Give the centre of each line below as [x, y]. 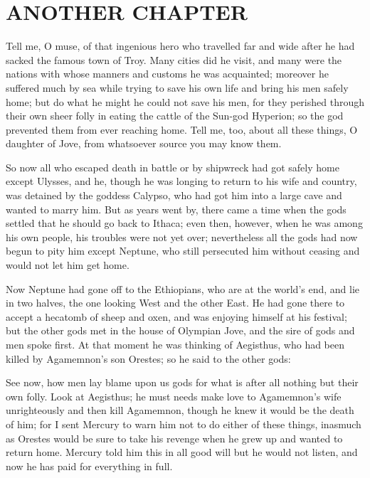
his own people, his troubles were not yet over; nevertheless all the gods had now [182, 237]
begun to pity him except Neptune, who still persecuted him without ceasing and [183, 251]
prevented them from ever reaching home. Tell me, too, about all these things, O [182, 129]
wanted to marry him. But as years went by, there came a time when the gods [176, 209]
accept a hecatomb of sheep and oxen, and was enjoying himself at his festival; [176, 316]
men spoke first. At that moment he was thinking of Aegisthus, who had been [175, 344]
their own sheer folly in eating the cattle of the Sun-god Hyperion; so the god [175, 116]
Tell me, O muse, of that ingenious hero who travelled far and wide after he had [180, 46]
